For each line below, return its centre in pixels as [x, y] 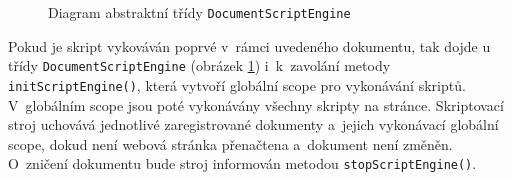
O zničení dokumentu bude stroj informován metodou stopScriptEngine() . [242, 163]
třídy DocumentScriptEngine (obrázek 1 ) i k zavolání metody [199, 65]
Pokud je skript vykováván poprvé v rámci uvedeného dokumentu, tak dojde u [249, 45]
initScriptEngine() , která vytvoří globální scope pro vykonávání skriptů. [237, 84]
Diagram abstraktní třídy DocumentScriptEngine [199, 12]
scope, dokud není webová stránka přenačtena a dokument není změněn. [230, 143]
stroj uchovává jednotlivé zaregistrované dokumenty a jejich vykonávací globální [253, 124]
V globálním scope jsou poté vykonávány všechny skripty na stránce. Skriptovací [256, 104]
